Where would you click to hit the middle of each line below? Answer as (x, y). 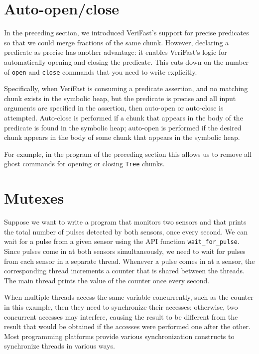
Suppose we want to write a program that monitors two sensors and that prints (125, 222)
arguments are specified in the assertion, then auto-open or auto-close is (114, 108)
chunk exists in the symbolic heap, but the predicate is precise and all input (120, 98)
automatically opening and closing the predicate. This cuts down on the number (127, 61)
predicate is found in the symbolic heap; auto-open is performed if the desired (123, 127)
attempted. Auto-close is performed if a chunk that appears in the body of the (124, 117)
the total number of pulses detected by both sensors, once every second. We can (126, 231)
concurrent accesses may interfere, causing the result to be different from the (121, 316)
